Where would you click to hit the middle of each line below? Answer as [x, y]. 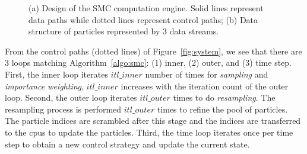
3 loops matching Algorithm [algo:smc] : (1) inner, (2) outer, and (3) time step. [148, 62]
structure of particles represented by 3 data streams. [124, 31]
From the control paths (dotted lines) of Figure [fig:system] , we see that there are [153, 51]
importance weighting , [44, 86]
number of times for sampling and [207, 74]
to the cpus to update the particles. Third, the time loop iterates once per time [149, 132]
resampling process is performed [63, 109]
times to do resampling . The [224, 97]
